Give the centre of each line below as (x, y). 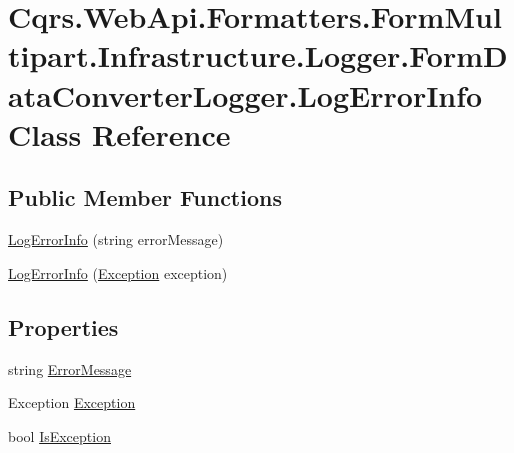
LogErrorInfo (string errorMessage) (116, 239)
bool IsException (59, 435)
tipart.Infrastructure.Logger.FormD (258, 55)
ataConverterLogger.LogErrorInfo (245, 94)
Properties (63, 326)
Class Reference (119, 133)
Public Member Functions (145, 197)
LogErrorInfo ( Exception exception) (118, 272)
